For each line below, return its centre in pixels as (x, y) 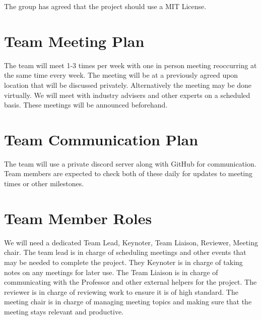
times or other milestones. (44, 183)
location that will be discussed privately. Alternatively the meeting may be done (128, 85)
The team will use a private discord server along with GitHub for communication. (130, 163)
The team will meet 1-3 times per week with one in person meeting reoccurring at (130, 65)
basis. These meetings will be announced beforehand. (86, 105)
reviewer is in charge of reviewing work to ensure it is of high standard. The (121, 291)
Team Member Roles (78, 218)
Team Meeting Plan (74, 41)
